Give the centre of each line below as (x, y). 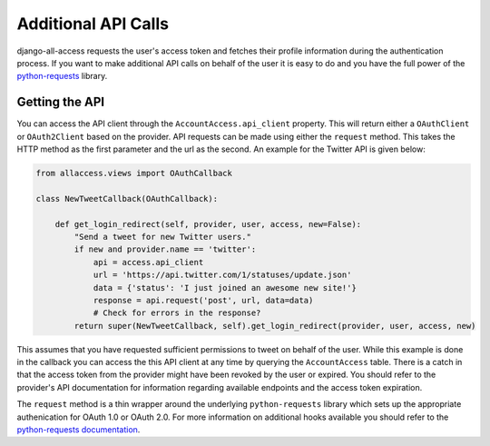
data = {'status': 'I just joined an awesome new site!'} (225, 287)
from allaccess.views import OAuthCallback (134, 173)
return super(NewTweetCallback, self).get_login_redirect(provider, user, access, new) (275, 326)
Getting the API (60, 102)
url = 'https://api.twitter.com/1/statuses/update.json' (222, 275)
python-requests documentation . (78, 430)
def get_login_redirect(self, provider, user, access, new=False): (208, 224)
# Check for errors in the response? (177, 313)
